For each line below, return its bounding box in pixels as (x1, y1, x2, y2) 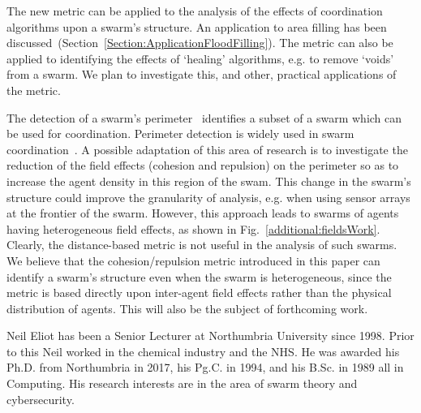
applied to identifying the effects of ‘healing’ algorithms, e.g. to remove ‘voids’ (6, 49, 394, 67)
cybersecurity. (6, 390, 75, 407)
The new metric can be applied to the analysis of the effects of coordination (6, 2, 383, 19)
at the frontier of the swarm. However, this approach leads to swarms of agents (6, 204, 399, 222)
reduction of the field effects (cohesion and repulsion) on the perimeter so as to (6, 157, 399, 174)
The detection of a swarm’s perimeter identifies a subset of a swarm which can (6, 109, 402, 126)
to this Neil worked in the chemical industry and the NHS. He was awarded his (6, 342, 400, 359)
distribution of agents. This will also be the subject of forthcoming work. (6, 299, 368, 316)
